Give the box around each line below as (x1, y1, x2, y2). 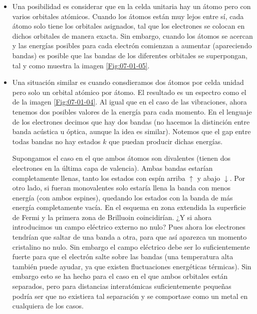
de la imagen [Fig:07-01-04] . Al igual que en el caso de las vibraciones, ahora (12, 96, 247, 107)
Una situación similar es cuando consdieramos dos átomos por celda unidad (12, 77, 244, 87)
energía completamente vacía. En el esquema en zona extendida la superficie (12, 202, 246, 213)
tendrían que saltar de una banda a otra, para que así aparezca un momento (12, 232, 247, 242)
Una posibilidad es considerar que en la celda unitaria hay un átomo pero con (12, 1, 251, 11)
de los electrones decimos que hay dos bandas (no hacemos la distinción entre (12, 116, 250, 127)
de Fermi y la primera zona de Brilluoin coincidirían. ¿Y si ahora (12, 212, 212, 222)
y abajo (197, 172, 220, 183)
